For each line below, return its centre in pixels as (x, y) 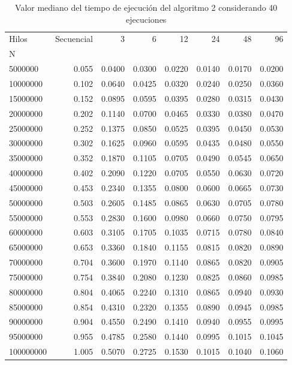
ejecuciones (146, 19)
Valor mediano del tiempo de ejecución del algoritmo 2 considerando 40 (146, 7)
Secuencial (74, 39)
